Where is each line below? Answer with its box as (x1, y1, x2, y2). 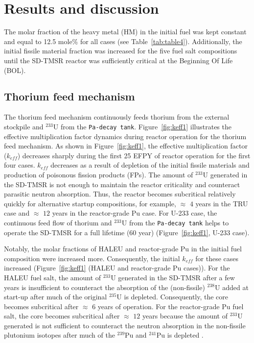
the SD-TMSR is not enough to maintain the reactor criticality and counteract (4, 179, 240, 189)
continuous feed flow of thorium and (4, 217, 112, 227)
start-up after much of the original (4, 292, 107, 302)
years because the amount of (142, 311, 228, 321)
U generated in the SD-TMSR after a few (111, 272, 235, 282)
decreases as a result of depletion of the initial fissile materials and (50, 160, 250, 170)
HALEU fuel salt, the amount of (4, 272, 101, 282)
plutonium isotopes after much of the (4, 330, 115, 340)
